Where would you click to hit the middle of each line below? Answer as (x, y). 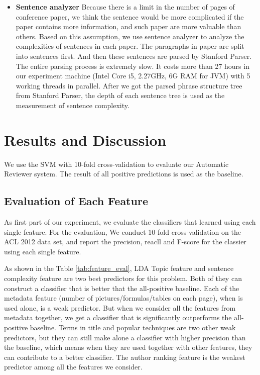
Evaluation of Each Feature (76, 201)
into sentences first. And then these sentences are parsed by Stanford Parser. (134, 56)
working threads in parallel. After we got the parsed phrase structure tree (129, 85)
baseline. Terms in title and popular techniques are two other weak (133, 327)
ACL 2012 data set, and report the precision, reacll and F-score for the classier (125, 242)
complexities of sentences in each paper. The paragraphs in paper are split (130, 46)
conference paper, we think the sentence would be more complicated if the (130, 16)
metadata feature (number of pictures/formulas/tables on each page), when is (123, 298)
